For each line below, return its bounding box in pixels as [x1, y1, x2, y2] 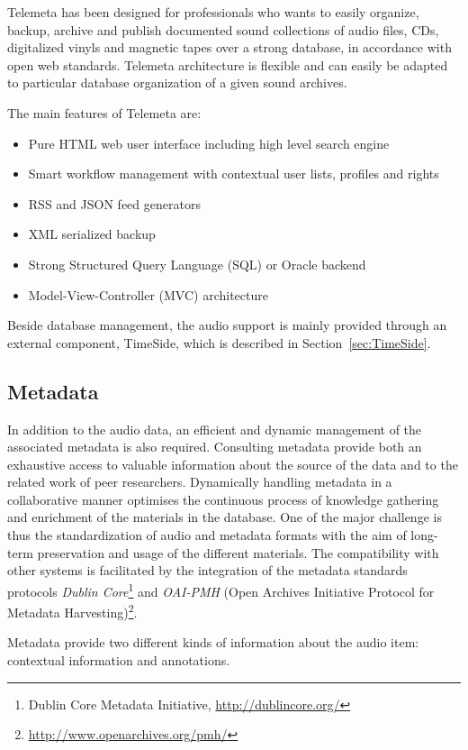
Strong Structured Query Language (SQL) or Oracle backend [28, 254, 366, 273]
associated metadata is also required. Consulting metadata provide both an [7, 437, 422, 456]
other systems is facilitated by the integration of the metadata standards [7, 561, 408, 580]
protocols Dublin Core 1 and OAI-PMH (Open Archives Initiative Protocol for [7, 579, 435, 600]
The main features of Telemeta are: [7, 103, 202, 122]
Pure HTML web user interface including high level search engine [28, 133, 390, 152]
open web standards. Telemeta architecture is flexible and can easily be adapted [7, 55, 448, 74]
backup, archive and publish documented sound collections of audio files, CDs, [7, 20, 439, 39]
